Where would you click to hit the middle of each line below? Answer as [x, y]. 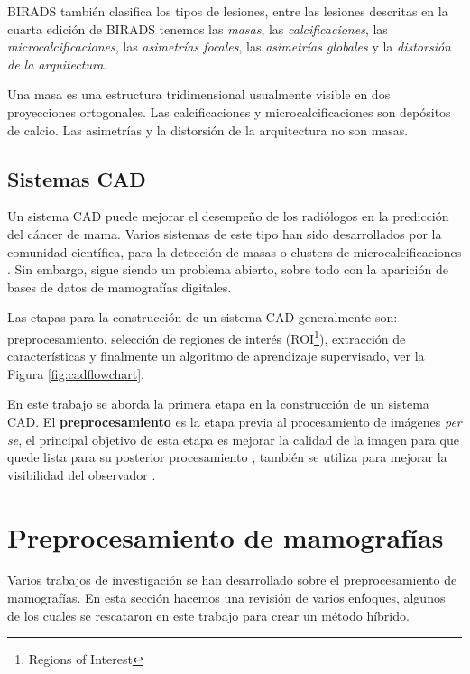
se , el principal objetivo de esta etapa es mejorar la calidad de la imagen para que [233, 439]
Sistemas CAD [77, 178]
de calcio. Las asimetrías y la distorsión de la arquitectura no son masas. [208, 129]
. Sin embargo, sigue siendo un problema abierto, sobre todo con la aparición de [228, 269]
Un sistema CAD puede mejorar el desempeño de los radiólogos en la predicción [228, 216]
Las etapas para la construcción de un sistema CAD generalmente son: [203, 317]
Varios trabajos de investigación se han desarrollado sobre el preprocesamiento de [232, 580]
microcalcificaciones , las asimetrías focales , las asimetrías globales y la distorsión [229, 46]
